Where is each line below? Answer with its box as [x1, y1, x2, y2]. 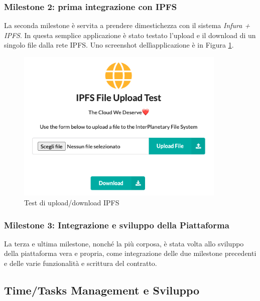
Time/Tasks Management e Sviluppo [4, 282, 200, 298]
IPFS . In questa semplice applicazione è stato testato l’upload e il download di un [4, 30, 256, 40]
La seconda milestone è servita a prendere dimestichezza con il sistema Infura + [4, 20, 250, 31]
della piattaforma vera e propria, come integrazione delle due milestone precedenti [4, 248, 256, 258]
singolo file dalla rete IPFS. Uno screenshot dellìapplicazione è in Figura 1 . [4, 40, 234, 50]
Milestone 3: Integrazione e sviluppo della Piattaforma [4, 218, 229, 231]
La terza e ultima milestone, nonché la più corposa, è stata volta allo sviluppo [4, 238, 244, 248]
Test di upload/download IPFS [24, 197, 119, 208]
